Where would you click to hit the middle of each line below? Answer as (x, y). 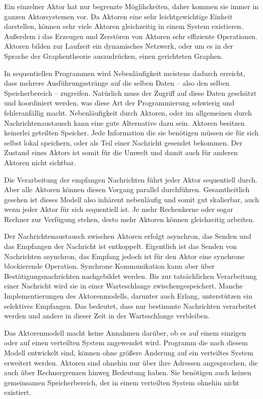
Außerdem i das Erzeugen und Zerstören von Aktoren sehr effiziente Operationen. (131, 36)
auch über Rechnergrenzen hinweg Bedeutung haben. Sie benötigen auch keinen (128, 372)
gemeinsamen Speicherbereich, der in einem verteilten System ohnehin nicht (122, 382)
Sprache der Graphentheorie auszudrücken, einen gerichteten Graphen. (114, 56)
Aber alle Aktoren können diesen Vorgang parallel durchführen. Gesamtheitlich (127, 189)
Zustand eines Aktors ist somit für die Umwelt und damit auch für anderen (121, 152)
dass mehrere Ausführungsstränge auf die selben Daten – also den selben (117, 83)
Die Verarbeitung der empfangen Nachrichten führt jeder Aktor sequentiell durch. (131, 179)
